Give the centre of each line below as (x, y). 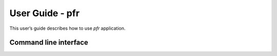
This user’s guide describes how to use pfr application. (67, 28)
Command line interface (49, 43)
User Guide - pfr (44, 13)
